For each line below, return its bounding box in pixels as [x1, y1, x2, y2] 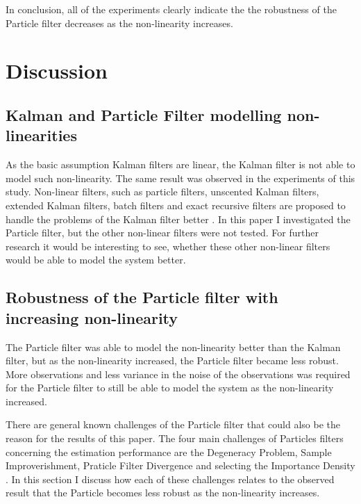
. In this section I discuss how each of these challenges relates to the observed [6, 471, 335, 486]
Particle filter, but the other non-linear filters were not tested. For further [6, 225, 319, 240]
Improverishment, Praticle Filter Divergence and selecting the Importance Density [6, 458, 355, 473]
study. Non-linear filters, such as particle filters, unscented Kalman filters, [6, 184, 319, 199]
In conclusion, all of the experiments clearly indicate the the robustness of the [6, 2, 337, 16]
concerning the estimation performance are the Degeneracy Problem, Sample [6, 444, 332, 459]
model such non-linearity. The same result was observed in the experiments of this [6, 170, 355, 185]
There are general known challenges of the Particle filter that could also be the [6, 417, 340, 432]
